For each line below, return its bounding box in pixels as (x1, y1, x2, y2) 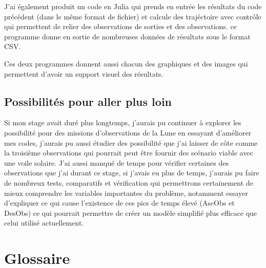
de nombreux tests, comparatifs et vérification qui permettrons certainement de (4, 177, 253, 188)
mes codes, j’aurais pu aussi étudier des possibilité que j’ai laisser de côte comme (4, 137, 258, 148)
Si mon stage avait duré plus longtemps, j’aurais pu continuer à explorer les (4, 117, 241, 128)
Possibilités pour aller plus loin (4, 93, 172, 109)
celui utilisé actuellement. (4, 217, 84, 228)
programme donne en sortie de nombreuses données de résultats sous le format (4, 31, 251, 41)
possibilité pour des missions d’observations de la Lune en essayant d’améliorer (4, 127, 252, 138)
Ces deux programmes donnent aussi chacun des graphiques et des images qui (4, 58, 248, 69)
